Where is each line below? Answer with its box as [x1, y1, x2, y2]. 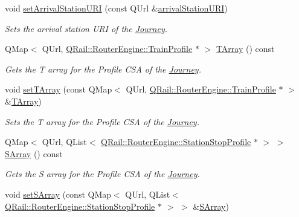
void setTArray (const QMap [5, 83, 112, 96]
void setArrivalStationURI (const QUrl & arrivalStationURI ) [5, 2, 228, 14]
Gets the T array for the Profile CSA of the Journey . [5, 62, 201, 75]
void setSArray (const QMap [5, 187, 112, 200]
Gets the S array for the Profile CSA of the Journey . [5, 167, 200, 180]
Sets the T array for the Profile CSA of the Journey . [5, 115, 199, 128]
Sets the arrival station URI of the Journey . [5, 22, 168, 34]
